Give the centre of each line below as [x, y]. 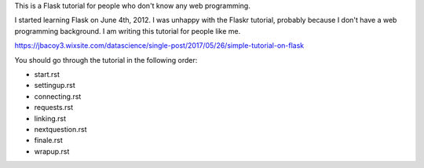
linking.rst [50, 119]
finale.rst [48, 141]
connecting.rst [58, 96]
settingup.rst [55, 86]
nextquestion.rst [60, 129]
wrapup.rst [52, 151]
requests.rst [54, 108]
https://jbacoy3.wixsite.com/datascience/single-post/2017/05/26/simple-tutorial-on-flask [159, 46]
